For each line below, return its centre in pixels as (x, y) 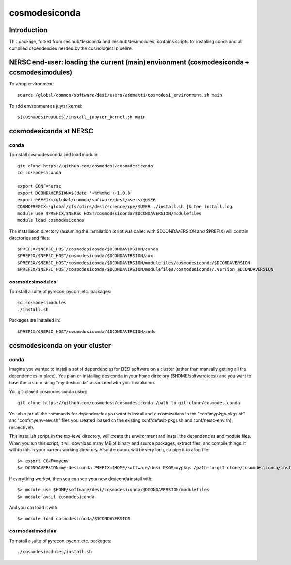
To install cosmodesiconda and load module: (54, 155)
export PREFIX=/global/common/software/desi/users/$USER (87, 200)
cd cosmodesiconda (40, 173)
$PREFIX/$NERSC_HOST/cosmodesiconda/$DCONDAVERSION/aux (85, 256)
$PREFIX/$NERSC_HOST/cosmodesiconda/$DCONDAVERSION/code (87, 332)
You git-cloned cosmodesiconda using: (48, 392)
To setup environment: (32, 84)
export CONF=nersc (40, 186)
